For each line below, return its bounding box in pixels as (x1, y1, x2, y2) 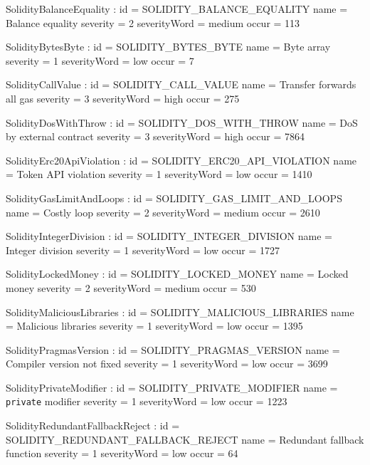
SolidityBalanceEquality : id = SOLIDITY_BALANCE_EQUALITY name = (6, 1, 348, 16)
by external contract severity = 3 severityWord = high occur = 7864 (6, 129, 305, 144)
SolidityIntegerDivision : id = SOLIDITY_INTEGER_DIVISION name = (6, 229, 332, 244)
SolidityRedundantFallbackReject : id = (6, 418, 180, 433)
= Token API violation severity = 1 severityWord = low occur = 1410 (6, 167, 312, 182)
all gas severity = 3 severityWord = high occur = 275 (6, 90, 240, 105)
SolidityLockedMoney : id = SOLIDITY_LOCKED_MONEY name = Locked (6, 266, 349, 281)
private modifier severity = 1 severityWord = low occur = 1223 (6, 394, 287, 409)
